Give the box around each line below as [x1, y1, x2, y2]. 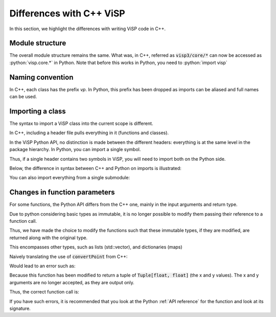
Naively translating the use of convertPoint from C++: [9, 253, 128, 260]
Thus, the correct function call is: [9, 289, 79, 295]
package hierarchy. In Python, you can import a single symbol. [9, 146, 141, 153]
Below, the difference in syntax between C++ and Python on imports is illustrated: [9, 165, 181, 171]
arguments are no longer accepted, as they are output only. [9, 279, 135, 285]
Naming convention [9, 73, 74, 81]
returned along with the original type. [9, 235, 88, 241]
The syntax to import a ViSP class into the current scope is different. [9, 120, 153, 126]
